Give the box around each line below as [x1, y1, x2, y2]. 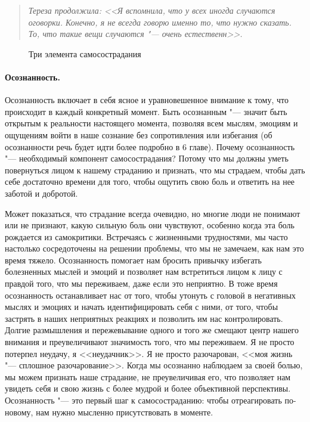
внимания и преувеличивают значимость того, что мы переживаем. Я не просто [5, 336, 294, 348]
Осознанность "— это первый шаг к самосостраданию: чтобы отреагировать [5, 394, 282, 407]
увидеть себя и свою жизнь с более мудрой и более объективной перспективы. [5, 382, 291, 395]
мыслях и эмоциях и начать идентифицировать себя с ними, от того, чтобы [5, 300, 278, 313]
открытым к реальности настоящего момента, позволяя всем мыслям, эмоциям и [5, 117, 298, 129]
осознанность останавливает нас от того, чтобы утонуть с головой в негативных [5, 288, 296, 301]
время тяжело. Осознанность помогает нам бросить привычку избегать [5, 253, 262, 266]
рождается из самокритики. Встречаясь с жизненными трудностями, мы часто [5, 230, 288, 243]
